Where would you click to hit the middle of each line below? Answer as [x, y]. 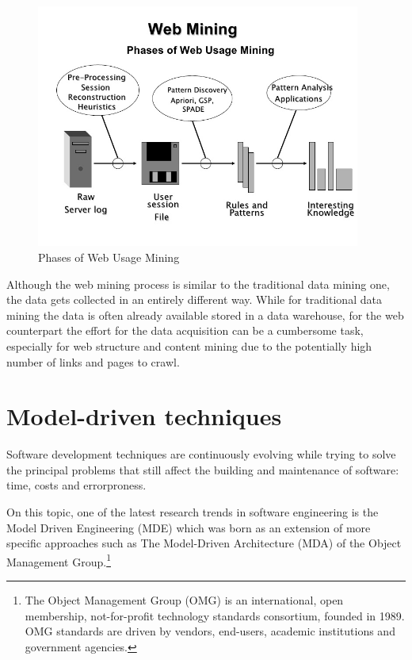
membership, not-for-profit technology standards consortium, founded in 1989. [215, 615]
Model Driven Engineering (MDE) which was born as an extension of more [189, 527]
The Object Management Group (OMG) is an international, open [184, 600]
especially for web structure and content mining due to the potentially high [189, 345]
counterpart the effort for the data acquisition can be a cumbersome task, [185, 330]
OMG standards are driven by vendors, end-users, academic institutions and [210, 631]
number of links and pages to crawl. [93, 361]
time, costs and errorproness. [76, 485]
